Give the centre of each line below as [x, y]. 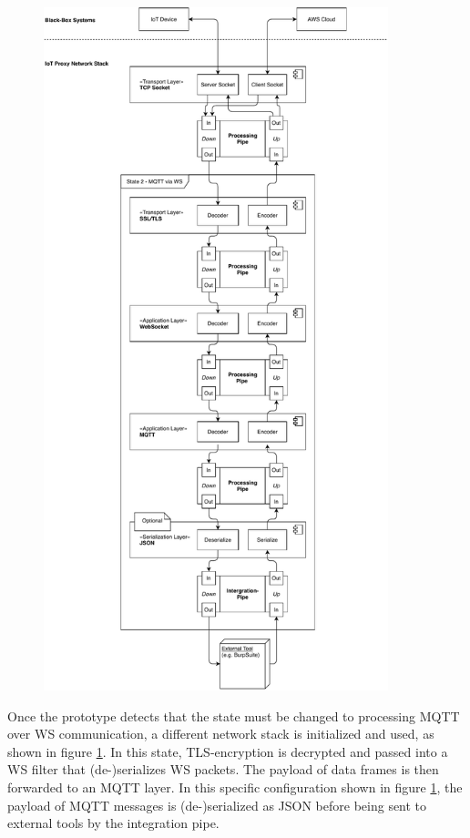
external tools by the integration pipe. [113, 823]
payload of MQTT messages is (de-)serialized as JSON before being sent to [217, 805]
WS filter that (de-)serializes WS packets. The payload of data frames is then [223, 769]
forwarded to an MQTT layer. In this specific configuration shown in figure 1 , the [235, 787]
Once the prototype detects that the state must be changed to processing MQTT [234, 715]
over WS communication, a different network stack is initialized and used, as [221, 734]
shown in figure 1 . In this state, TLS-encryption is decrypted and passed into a [228, 751]
